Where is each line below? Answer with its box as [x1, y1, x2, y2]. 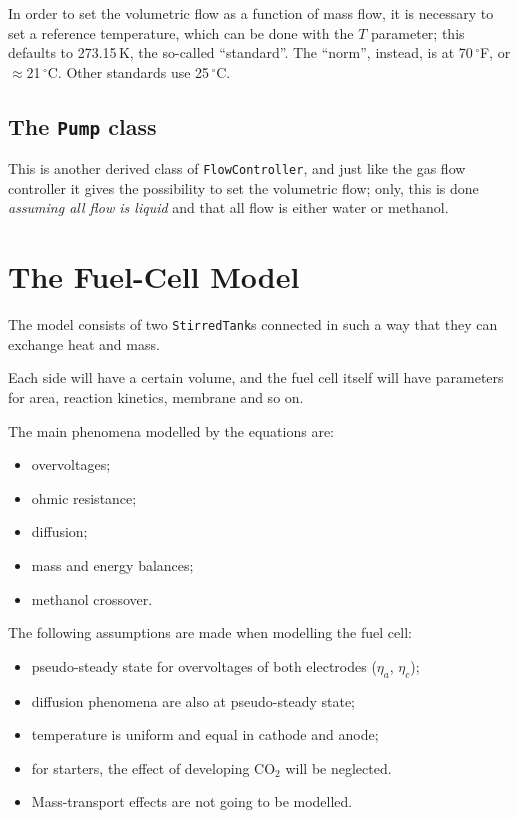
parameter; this [371, 22, 465, 43]
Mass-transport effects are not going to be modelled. [31, 791, 353, 812]
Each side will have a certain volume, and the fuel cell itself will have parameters [8, 367, 504, 388]
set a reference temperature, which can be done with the [8, 22, 354, 43]
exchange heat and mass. [8, 333, 160, 354]
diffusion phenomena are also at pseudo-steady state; [31, 690, 355, 711]
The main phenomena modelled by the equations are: [8, 420, 335, 441]
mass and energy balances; [31, 554, 194, 575]
